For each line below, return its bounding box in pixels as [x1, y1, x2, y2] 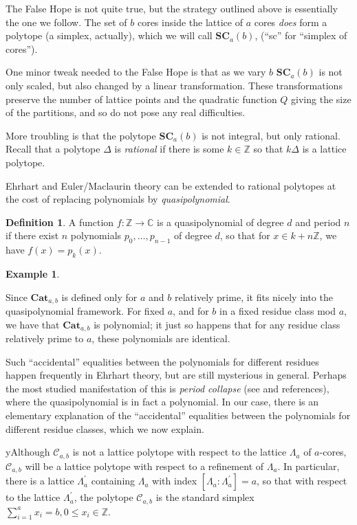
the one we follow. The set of [6, 14, 127, 29]
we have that [6, 317, 60, 331]
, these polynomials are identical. [91, 331, 230, 345]
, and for [173, 303, 209, 317]
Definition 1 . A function [6, 214, 114, 229]
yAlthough [6, 445, 50, 459]
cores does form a [254, 14, 327, 29]
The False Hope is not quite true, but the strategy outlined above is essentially [6, 1, 338, 15]
